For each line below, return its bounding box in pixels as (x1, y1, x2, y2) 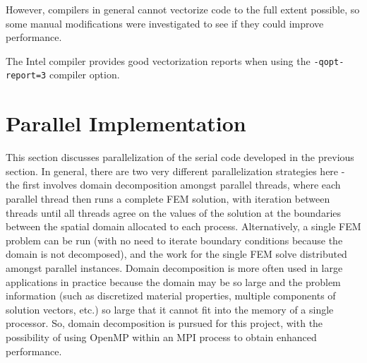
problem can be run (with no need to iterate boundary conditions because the (6, 232, 343, 247)
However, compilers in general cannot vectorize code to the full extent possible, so (6, 2, 360, 16)
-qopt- (313, 56, 344, 67)
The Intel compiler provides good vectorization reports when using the (6, 53, 311, 68)
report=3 (6, 71, 47, 81)
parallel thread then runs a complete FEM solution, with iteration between (6, 191, 330, 206)
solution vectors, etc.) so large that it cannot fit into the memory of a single (6, 302, 334, 316)
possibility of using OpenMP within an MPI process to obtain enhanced (6, 329, 317, 344)
